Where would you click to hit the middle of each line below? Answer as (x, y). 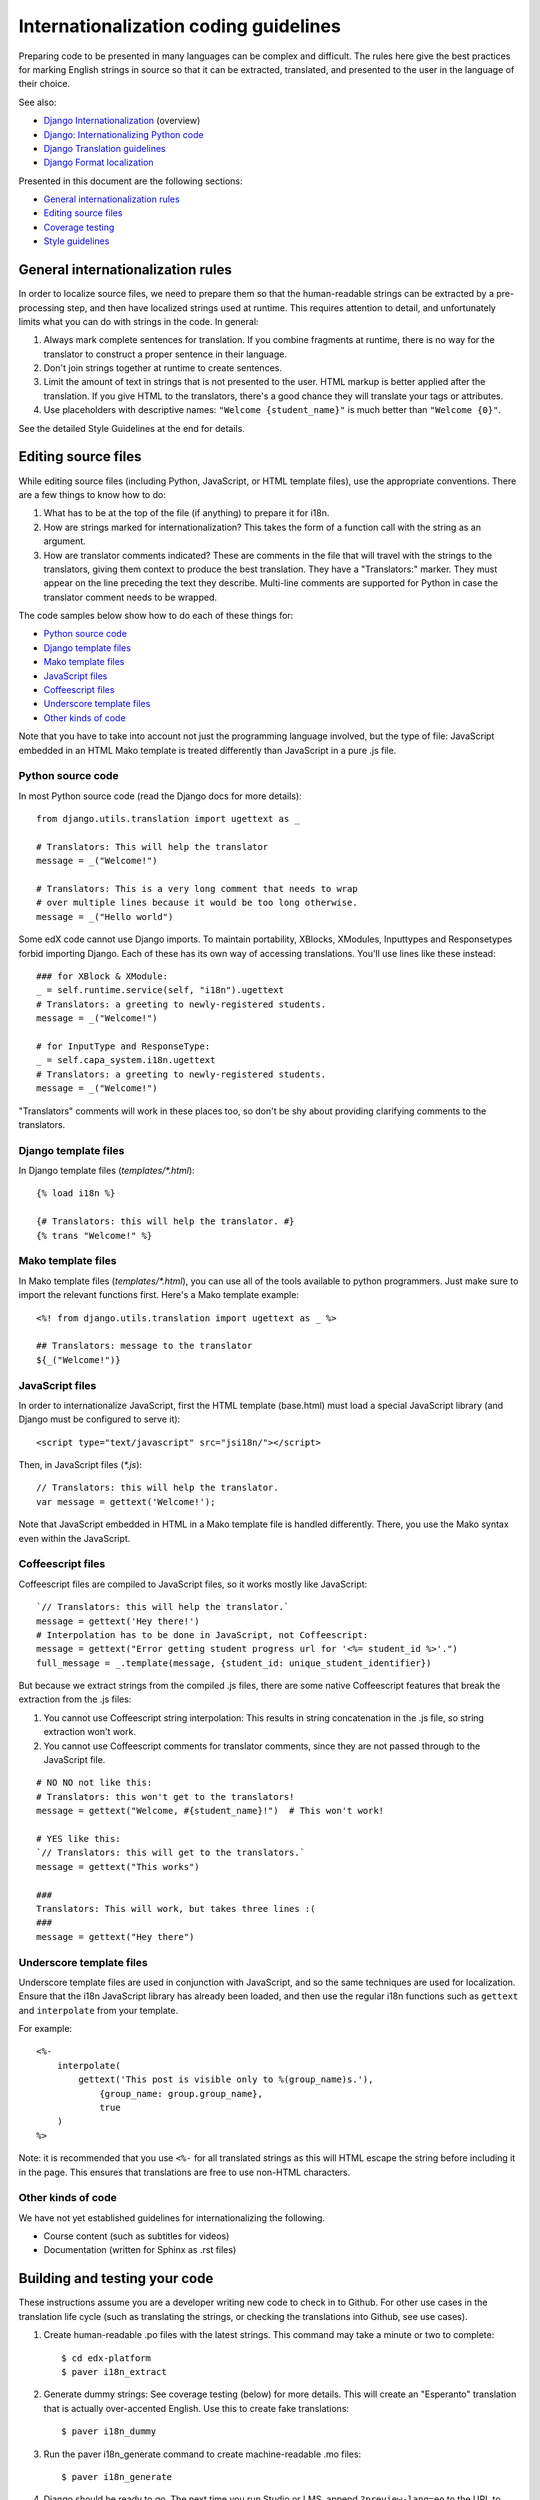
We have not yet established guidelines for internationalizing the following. (171, 2217)
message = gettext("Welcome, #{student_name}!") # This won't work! (210, 1811)
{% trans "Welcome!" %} (94, 1235)
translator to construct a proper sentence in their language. (165, 354)
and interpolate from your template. (98, 2010)
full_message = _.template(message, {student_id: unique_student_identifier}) (234, 1663)
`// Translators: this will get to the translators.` (170, 1853)
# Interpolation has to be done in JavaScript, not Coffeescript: (202, 1634)
